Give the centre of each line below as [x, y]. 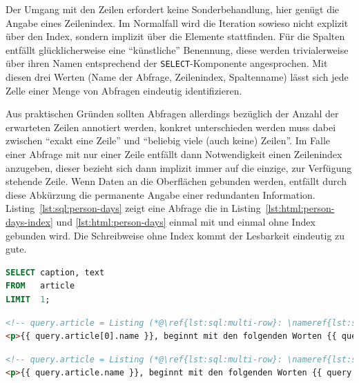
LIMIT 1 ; [28, 299]
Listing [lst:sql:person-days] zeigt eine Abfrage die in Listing [133, 208]
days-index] [29, 221]
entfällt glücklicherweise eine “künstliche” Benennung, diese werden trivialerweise [177, 49]
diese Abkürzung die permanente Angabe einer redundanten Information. [161, 194]
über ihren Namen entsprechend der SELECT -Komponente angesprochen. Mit [167, 63]
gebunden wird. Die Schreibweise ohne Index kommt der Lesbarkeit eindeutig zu [175, 235]
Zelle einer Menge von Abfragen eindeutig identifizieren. [124, 90]
